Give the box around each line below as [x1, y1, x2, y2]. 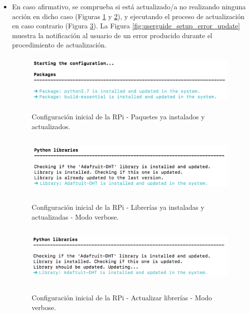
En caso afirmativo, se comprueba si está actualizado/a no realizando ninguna [12, 1, 246, 11]
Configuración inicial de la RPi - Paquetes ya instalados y [31, 112, 205, 122]
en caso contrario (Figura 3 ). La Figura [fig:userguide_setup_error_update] [12, 21, 240, 31]
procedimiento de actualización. [12, 40, 107, 50]
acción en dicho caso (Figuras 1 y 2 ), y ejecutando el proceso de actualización [12, 11, 245, 21]
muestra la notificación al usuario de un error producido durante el [12, 30, 212, 40]
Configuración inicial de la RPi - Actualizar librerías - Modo [31, 292, 212, 303]
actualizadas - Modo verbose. [31, 211, 119, 222]
